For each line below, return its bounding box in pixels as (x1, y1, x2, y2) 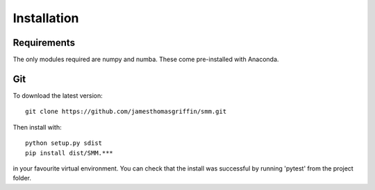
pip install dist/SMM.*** (25, 149, 114, 157)
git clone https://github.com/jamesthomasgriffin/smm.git (25, 107, 227, 116)
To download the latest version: (12, 91, 103, 100)
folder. (12, 174, 31, 182)
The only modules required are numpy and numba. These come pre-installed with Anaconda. (12, 55, 279, 64)
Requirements (12, 37, 76, 49)
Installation (12, 10, 79, 26)
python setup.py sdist (25, 139, 103, 147)
